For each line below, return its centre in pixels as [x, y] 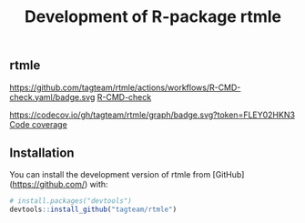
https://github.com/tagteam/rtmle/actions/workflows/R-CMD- [125, 87]
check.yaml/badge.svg [52, 96]
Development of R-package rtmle [153, 17]
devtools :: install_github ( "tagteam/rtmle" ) [93, 210]
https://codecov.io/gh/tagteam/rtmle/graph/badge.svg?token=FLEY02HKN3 [152, 115]
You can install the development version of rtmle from [110, 175]
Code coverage [39, 124]
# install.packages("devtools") [71, 201]
